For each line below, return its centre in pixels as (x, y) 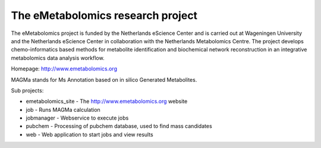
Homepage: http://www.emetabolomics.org (64, 69)
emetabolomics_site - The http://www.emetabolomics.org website (107, 101)
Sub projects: (27, 90)
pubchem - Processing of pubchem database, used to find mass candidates (119, 126)
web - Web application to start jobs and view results (90, 134)
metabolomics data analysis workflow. (58, 58)
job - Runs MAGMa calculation (63, 110)
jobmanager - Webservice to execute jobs (77, 118)
